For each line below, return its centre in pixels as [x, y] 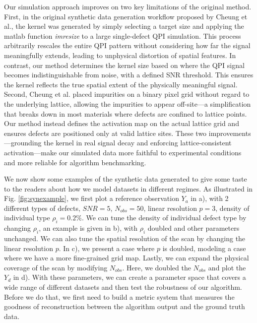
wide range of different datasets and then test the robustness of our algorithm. [123, 287]
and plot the [227, 267]
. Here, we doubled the [157, 267]
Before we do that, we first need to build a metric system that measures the [119, 296]
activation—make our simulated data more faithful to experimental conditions [123, 152]
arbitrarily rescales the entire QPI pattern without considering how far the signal [127, 45]
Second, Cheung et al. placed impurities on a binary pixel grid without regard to [127, 94]
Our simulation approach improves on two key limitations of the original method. [128, 6]
